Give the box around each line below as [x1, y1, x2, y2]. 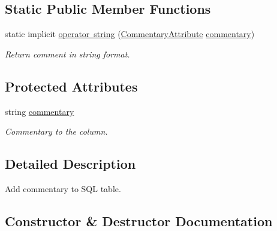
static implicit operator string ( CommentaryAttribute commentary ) [5, 28, 255, 40]
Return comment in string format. [5, 47, 130, 60]
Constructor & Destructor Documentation [5, 211, 273, 230]
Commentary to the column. [5, 125, 108, 138]
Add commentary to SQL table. [5, 182, 121, 194]
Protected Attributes [5, 77, 138, 95]
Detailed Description [5, 154, 136, 173]
